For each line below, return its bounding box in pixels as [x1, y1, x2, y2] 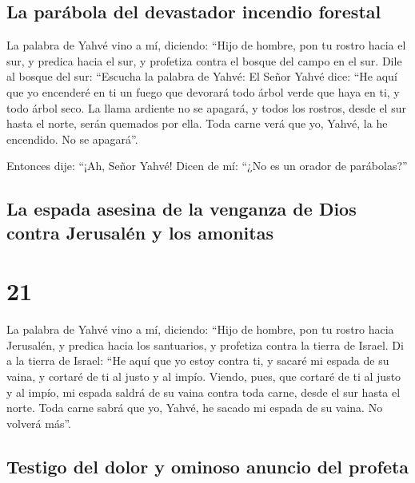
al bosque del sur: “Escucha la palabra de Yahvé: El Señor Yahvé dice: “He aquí [6, 68, 397, 85]
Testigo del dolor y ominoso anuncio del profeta [6, 453, 409, 478]
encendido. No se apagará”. [6, 130, 138, 147]
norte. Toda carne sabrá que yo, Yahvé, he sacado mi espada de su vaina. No [6, 399, 383, 416]
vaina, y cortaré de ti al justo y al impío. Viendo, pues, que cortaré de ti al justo [6, 368, 401, 385]
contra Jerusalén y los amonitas [6, 220, 273, 244]
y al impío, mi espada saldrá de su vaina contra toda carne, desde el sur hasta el [6, 383, 401, 400]
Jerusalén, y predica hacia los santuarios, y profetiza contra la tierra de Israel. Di [6, 336, 404, 353]
